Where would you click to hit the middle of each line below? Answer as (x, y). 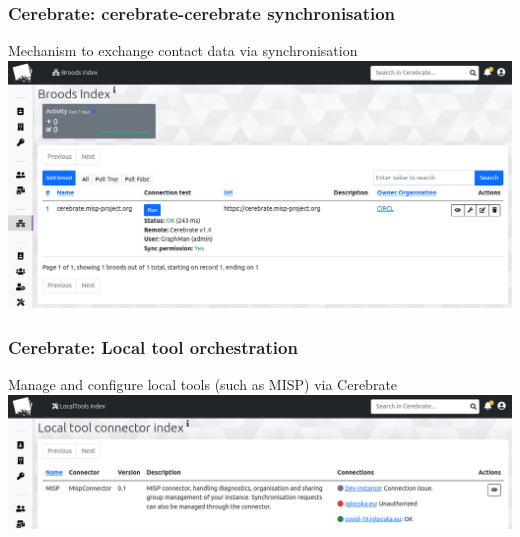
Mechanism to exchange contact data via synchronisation (183, 50)
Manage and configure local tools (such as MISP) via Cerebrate (203, 384)
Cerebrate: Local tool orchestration (153, 346)
